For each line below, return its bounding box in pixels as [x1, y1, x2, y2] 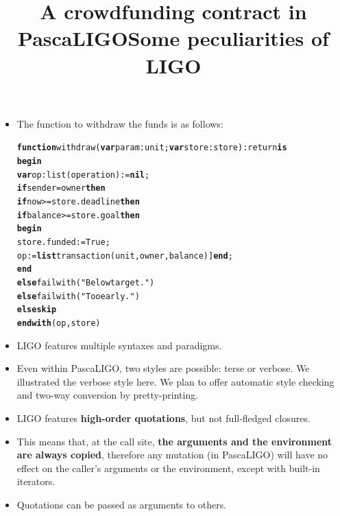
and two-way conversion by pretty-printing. [16, 388, 199, 402]
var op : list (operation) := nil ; [16, 169, 150, 180]
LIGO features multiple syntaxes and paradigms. [16, 338, 222, 352]
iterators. [16, 474, 56, 489]
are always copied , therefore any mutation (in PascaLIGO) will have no [16, 447, 328, 462]
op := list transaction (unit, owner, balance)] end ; [16, 250, 233, 261]
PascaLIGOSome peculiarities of [18, 24, 329, 52]
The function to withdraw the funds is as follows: [16, 116, 223, 130]
